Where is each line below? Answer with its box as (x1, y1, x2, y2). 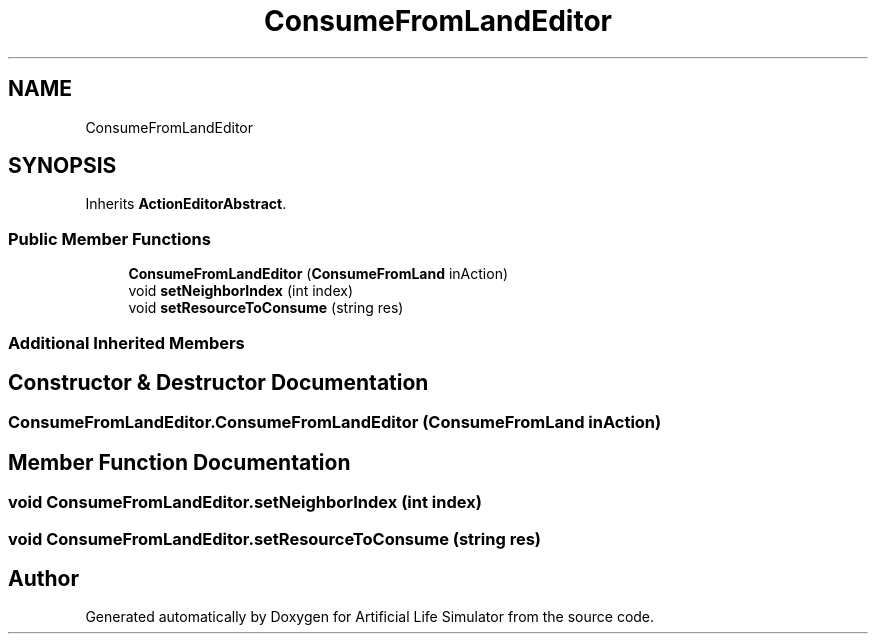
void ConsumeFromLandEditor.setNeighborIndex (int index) (8, 492, 482, 513)
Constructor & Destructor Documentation (8, 369, 429, 395)
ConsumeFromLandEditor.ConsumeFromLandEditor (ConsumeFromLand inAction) (8, 412, 662, 433)
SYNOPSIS (8, 153, 117, 179)
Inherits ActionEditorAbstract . (85, 195, 287, 213)
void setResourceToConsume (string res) (128, 299, 404, 317)
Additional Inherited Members (8, 332, 245, 353)
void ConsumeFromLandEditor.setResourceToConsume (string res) (8, 528, 541, 549)
